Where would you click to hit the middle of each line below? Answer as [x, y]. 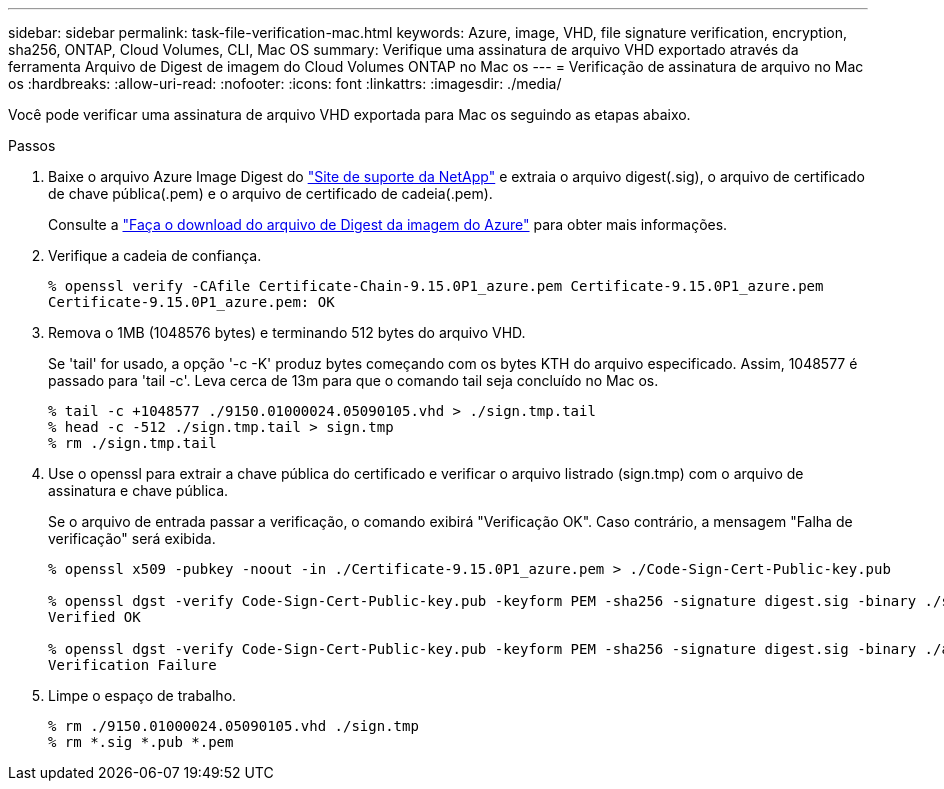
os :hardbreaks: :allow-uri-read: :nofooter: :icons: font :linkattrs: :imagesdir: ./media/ [285, 83]
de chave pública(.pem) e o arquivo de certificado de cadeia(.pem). [270, 193]
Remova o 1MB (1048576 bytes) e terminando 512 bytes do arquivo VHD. [287, 332]
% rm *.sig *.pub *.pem [141, 742]
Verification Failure [132, 665]
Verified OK [94, 617]
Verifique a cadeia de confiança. [155, 255]
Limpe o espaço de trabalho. [142, 695]
